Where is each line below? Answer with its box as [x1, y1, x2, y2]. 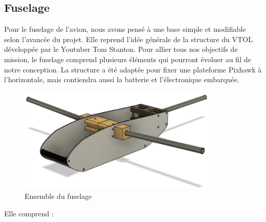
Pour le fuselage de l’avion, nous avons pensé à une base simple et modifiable [4, 24, 246, 34]
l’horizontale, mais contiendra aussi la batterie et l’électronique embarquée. [4, 74, 239, 85]
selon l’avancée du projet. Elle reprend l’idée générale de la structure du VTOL [4, 33, 253, 44]
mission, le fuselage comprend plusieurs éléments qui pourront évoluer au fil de [4, 53, 251, 64]
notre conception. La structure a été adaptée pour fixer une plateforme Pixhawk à [4, 64, 262, 75]
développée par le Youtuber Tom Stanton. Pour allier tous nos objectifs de [4, 44, 238, 54]
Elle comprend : [4, 208, 54, 218]
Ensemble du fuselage [25, 191, 92, 201]
